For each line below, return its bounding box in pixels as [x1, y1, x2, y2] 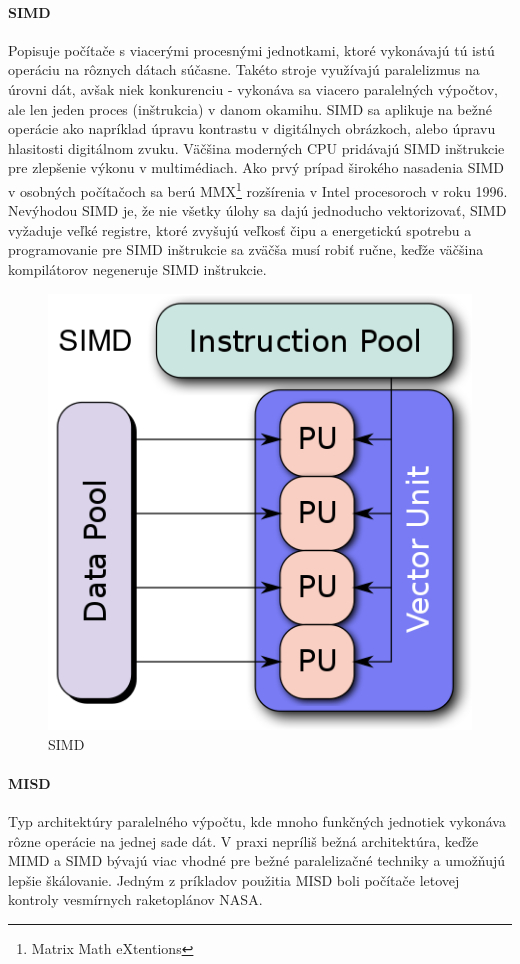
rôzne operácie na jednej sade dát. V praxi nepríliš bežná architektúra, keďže [8, 830, 479, 851]
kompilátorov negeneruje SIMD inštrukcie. [8, 258, 267, 279]
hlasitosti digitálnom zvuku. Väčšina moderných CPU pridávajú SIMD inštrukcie [8, 137, 505, 158]
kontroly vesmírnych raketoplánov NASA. [8, 889, 263, 910]
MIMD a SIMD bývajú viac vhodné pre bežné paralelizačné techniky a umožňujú [8, 850, 506, 871]
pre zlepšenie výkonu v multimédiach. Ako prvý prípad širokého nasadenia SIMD [8, 157, 505, 178]
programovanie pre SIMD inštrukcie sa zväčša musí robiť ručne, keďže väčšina [8, 239, 484, 260]
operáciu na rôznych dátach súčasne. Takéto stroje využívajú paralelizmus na [8, 59, 480, 80]
